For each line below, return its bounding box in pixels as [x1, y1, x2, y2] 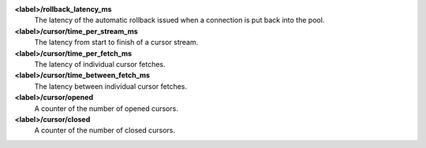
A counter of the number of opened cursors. [34, 103, 179, 113]
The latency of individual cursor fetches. [34, 59, 166, 68]
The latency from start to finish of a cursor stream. [34, 38, 199, 47]
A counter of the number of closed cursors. [34, 126, 175, 135]
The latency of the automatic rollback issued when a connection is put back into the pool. [34, 16, 325, 25]
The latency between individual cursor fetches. [34, 81, 188, 91]
